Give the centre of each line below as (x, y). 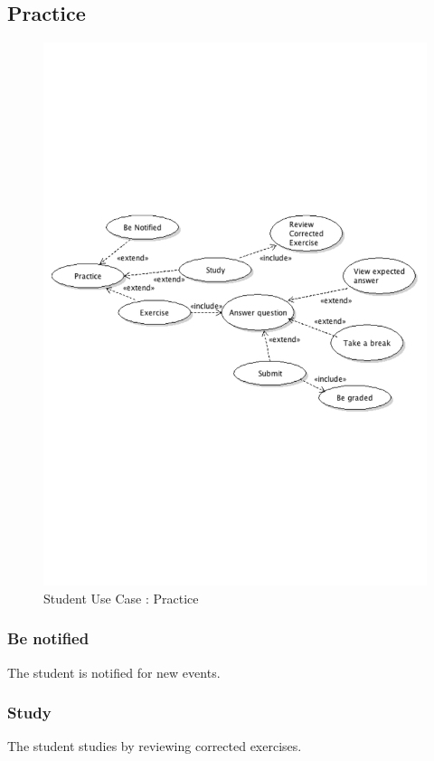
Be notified (48, 638)
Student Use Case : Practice (121, 598)
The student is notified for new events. (114, 672)
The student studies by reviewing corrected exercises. (155, 746)
